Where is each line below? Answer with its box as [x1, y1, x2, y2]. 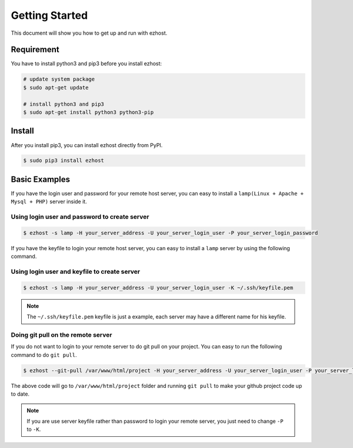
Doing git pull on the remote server [11, 330, 112, 339]
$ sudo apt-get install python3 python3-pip [23, 109, 154, 115]
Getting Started [11, 9, 88, 22]
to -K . [26, 426, 41, 433]
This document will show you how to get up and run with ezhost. [11, 29, 168, 36]
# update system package [23, 76, 95, 82]
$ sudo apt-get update [23, 84, 89, 91]
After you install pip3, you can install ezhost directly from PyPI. [11, 141, 163, 148]
